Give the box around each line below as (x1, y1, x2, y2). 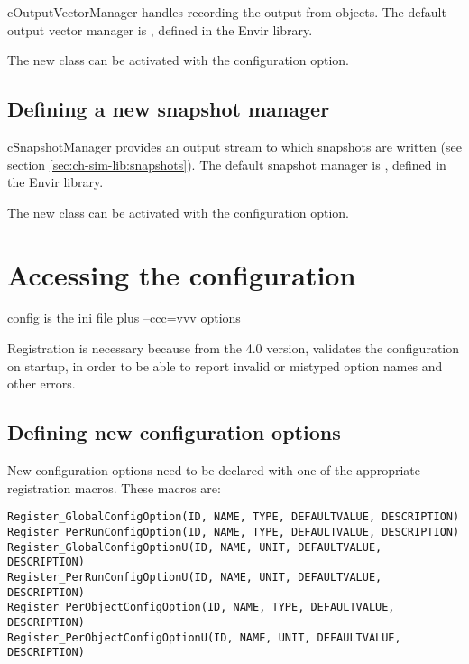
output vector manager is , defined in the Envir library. (7, 20, 313, 39)
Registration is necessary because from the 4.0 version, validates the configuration (7, 339, 460, 358)
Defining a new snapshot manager (7, 95, 330, 123)
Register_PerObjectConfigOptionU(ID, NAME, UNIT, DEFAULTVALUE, (7, 631, 401, 644)
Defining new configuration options (7, 418, 341, 446)
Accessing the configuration (7, 256, 356, 293)
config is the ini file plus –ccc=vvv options (7, 308, 241, 327)
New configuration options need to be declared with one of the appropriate (7, 461, 420, 480)
